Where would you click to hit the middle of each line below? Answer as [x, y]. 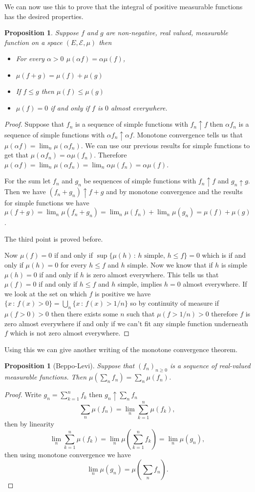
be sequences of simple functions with [140, 181]
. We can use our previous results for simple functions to [165, 145]
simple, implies [140, 284]
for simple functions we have [47, 202]
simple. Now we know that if [170, 264]
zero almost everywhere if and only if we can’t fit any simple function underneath [126, 323]
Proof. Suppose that [34, 124]
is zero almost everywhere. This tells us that [152, 274]
